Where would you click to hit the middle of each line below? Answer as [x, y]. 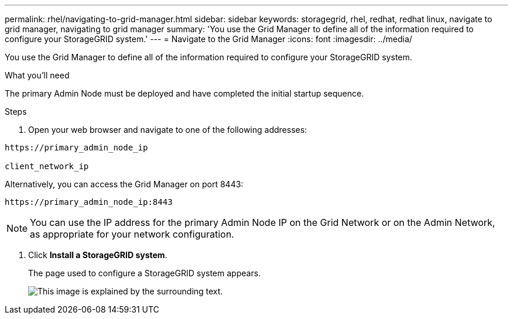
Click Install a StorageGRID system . [98, 255]
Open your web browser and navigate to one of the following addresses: [168, 130]
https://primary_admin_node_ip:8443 [89, 202]
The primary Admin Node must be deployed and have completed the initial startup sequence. [184, 93]
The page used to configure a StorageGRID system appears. [145, 273]
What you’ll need [37, 75]
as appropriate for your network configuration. [132, 234]
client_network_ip [47, 166]
